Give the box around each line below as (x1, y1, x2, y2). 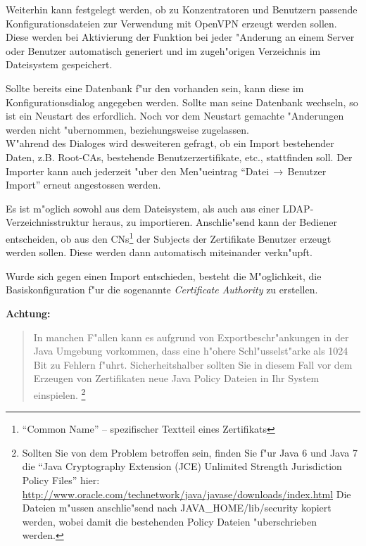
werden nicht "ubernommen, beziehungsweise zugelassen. (6, 122, 249, 136)
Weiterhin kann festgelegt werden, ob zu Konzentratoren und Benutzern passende (6, 2, 358, 16)
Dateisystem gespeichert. (6, 57, 113, 72)
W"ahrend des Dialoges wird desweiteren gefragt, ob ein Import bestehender (6, 136, 334, 151)
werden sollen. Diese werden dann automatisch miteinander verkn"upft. (6, 245, 313, 260)
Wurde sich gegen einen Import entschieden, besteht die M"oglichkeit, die (6, 268, 322, 283)
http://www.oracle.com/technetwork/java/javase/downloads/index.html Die (22, 486, 351, 501)
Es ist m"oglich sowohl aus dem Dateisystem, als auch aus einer (6, 201, 279, 215)
